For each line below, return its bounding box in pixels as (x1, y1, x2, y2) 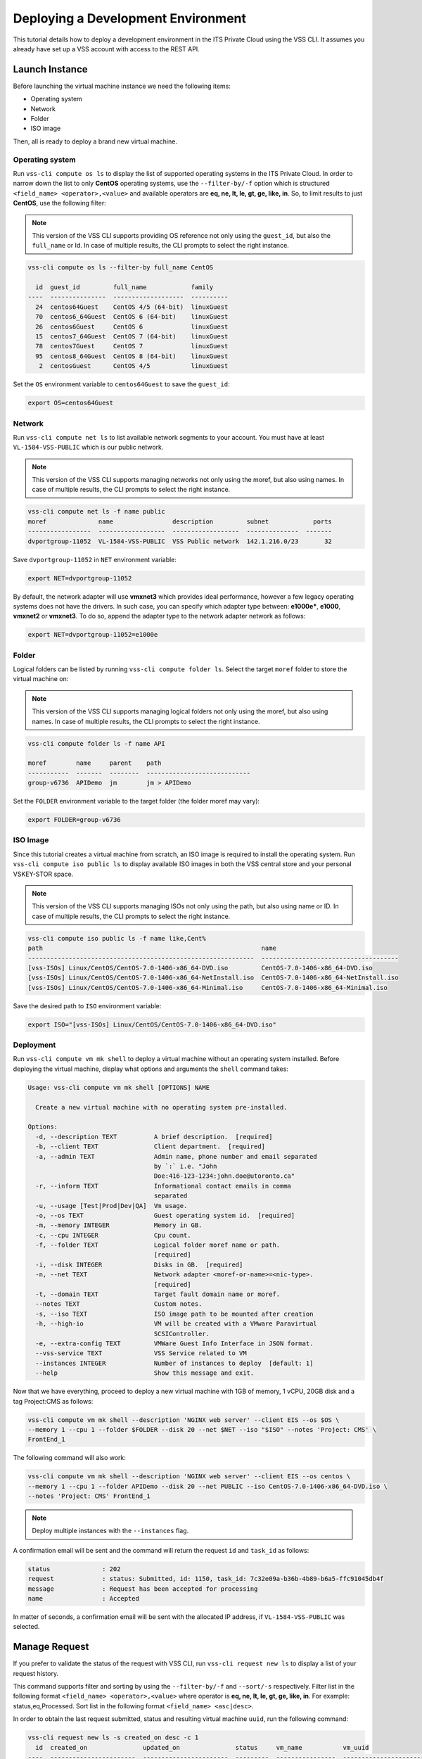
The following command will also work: (13, 1454, 127, 1462)
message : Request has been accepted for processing (27, 1585, 258, 1593)
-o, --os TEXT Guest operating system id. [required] (35, 1211, 295, 1219)
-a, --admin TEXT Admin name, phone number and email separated (35, 1152, 318, 1160)
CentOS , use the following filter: (13, 199, 107, 208)
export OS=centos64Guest (27, 399, 114, 407)
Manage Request (13, 1641, 89, 1653)
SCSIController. (153, 1330, 210, 1338)
